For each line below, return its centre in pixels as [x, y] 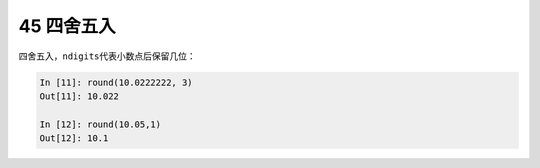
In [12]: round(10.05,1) [100, 124]
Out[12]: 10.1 [74, 138]
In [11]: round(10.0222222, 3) [116, 82]
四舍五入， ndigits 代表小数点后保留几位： [107, 56]
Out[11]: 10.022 [79, 96]
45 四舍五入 [67, 26]
